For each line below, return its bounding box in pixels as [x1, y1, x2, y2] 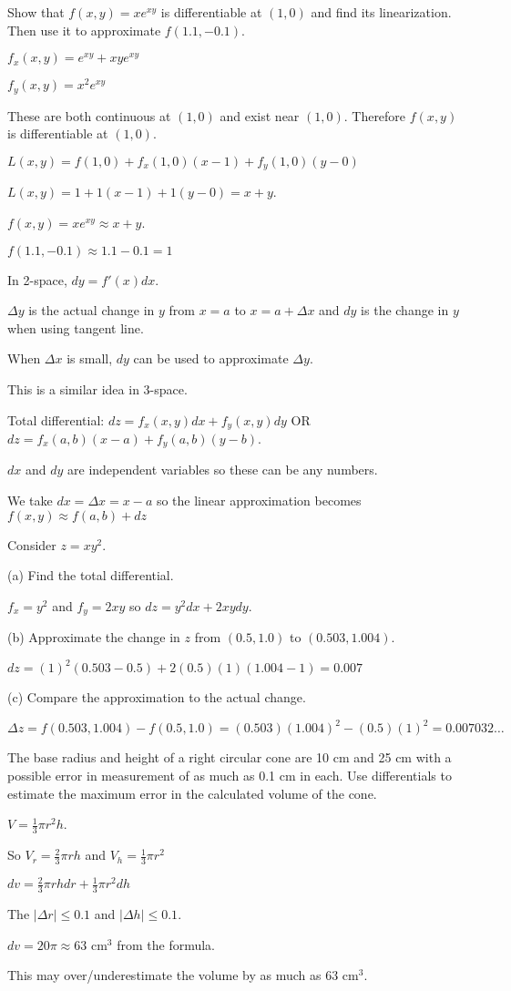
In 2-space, [7, 270, 67, 289]
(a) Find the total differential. [7, 566, 174, 585]
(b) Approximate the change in [7, 628, 180, 647]
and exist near [220, 106, 300, 125]
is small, [66, 349, 113, 368]
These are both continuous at [7, 106, 171, 125]
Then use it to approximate [7, 20, 161, 39]
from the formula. [117, 935, 216, 954]
